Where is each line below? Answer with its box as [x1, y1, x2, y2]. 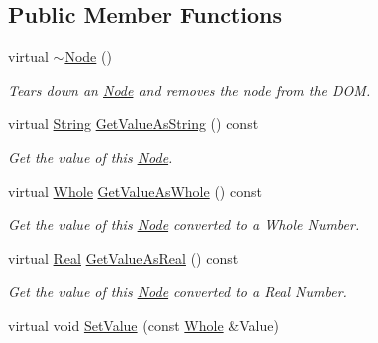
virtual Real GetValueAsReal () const [8, 247, 239, 268]
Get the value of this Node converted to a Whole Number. [8, 214, 360, 235]
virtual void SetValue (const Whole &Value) [8, 314, 279, 335]
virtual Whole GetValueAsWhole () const [8, 180, 262, 201]
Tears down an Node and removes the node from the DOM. [8, 79, 371, 100]
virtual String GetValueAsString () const [8, 113, 259, 134]
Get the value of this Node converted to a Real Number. [8, 281, 347, 302]
